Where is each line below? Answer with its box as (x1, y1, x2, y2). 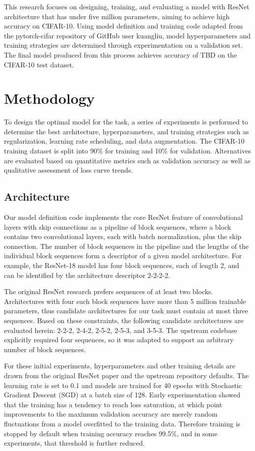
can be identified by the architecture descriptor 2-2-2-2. (4, 270, 170, 280)
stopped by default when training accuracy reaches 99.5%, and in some (4, 428, 218, 438)
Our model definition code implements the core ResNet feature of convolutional (4, 212, 243, 222)
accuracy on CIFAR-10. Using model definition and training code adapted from (4, 21, 243, 31)
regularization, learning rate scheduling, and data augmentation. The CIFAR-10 (4, 136, 245, 146)
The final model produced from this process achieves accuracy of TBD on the (4, 49, 237, 60)
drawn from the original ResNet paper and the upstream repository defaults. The (4, 370, 249, 380)
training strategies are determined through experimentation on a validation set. (4, 40, 243, 50)
